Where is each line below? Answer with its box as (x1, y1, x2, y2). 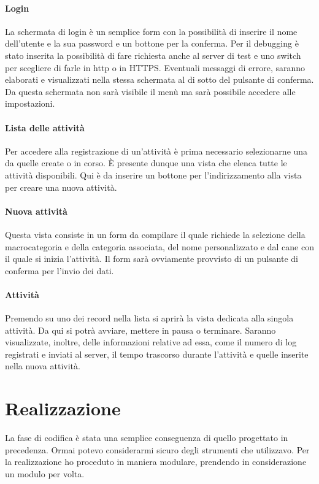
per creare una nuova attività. (5, 180, 117, 193)
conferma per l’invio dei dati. (5, 264, 114, 277)
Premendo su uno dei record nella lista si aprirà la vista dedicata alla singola (5, 312, 294, 325)
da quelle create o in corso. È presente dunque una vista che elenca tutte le (5, 156, 287, 169)
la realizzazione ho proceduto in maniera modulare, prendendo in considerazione (5, 455, 307, 468)
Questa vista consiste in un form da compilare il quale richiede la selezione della (5, 228, 306, 240)
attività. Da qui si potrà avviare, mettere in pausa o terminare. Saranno (5, 323, 276, 336)
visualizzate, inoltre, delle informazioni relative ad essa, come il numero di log (5, 336, 297, 348)
